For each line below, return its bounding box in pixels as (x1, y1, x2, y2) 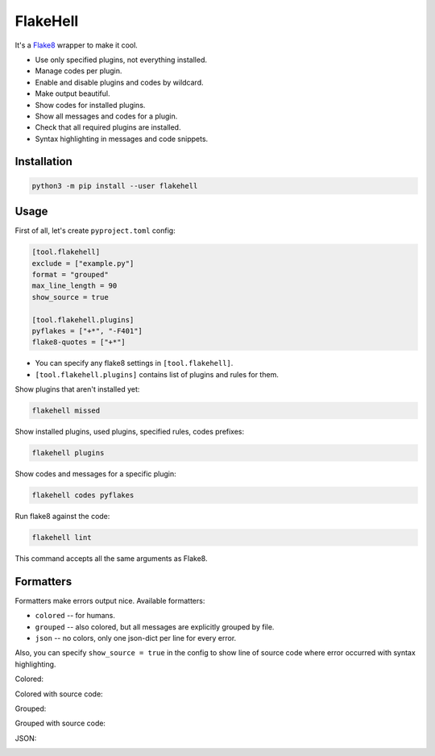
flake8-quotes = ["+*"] (31, 338, 126, 347)
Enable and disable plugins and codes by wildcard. (35, 77, 204, 87)
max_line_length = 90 (31, 281, 118, 290)
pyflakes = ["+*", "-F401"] (31, 326, 143, 335)
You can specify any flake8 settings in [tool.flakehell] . (35, 359, 234, 368)
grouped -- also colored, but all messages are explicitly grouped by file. (35, 621, 275, 632)
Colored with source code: (14, 689, 104, 699)
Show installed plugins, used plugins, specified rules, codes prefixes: (14, 427, 245, 437)
